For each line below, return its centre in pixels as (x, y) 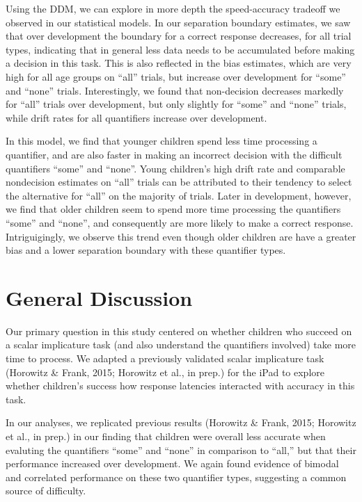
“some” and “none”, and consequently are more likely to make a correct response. (180, 222)
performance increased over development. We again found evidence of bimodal (172, 463)
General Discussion (99, 297)
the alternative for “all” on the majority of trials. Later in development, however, (179, 195)
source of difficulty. (46, 491)
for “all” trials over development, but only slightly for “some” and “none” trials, (176, 104)
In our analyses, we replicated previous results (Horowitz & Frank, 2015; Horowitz (181, 422)
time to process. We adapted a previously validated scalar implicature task (165, 358)
